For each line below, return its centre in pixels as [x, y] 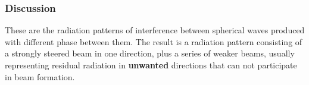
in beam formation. [40, 76]
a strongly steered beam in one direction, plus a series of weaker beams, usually [150, 53]
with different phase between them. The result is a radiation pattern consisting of [154, 41]
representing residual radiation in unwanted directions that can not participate [151, 65]
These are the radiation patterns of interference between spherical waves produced [155, 30]
